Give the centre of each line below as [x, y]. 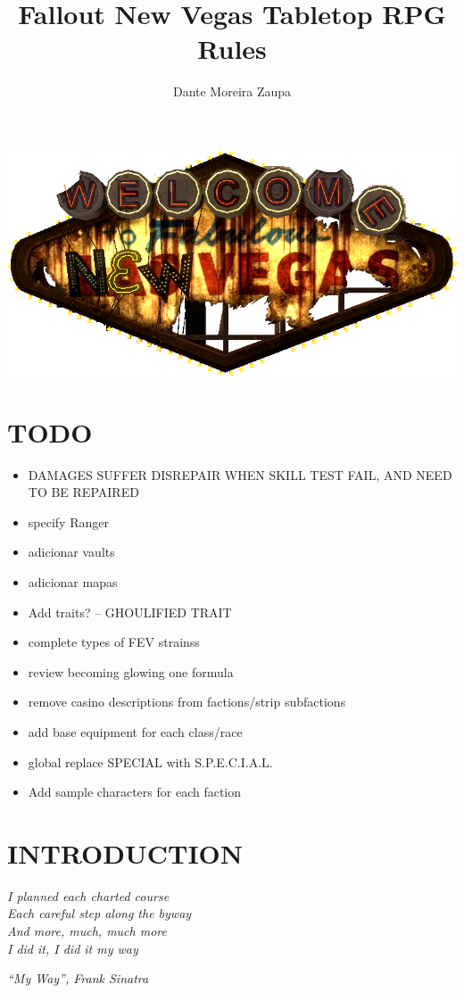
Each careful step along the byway [99, 913]
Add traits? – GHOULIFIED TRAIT [130, 612]
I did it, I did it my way [73, 948]
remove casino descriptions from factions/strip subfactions [187, 702]
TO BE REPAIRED [83, 492]
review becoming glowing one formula [131, 671]
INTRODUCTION [125, 852]
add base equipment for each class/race [135, 731]
